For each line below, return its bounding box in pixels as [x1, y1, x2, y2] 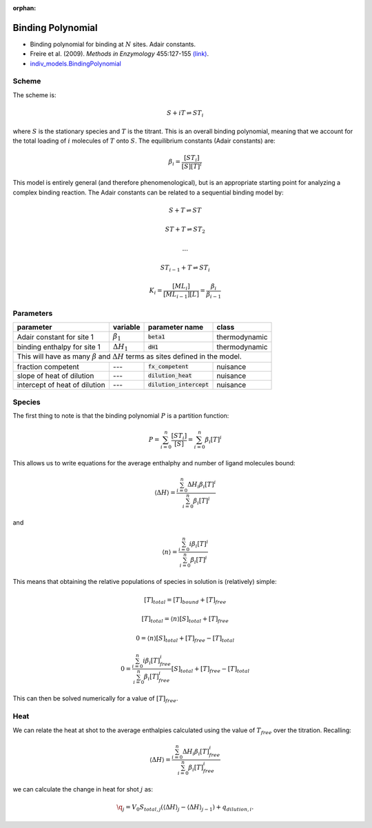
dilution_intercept [147, 381, 209, 389]
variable [112, 323, 141, 332]
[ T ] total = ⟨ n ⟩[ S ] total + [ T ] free [141, 615, 229, 624]
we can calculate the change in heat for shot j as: [12, 785, 153, 794]
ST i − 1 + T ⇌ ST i [160, 264, 210, 274]
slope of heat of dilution [17, 371, 94, 381]
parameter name [147, 323, 204, 332]
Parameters [12, 309, 53, 319]
